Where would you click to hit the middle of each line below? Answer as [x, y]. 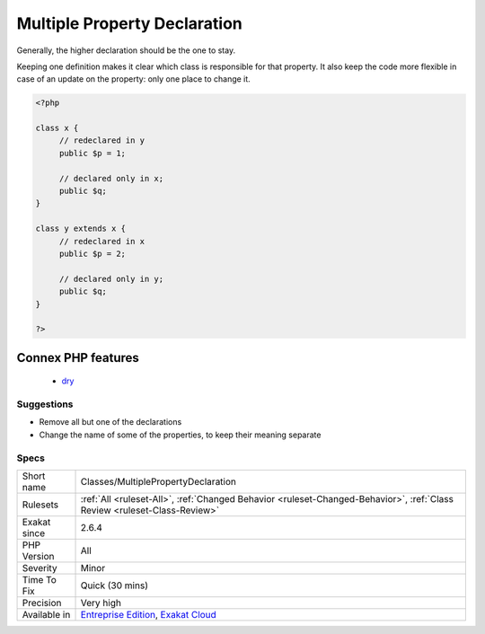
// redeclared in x [102, 241]
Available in [46, 615]
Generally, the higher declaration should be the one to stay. [126, 50]
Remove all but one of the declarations [110, 422]
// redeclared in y [102, 141]
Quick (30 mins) [114, 586]
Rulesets [40, 505]
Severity [40, 568]
